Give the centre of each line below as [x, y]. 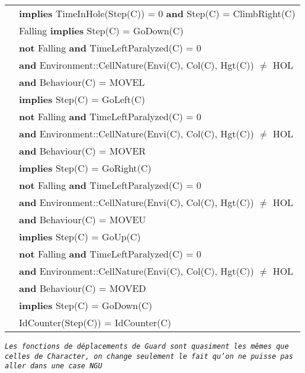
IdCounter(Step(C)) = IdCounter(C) [95, 322]
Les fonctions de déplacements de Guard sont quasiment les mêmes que [147, 346]
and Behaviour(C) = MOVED [83, 288]
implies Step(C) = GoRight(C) [85, 168]
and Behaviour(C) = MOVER [83, 151]
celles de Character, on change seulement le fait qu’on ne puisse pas [149, 356]
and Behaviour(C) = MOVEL [82, 82]
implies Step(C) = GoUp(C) [80, 237]
